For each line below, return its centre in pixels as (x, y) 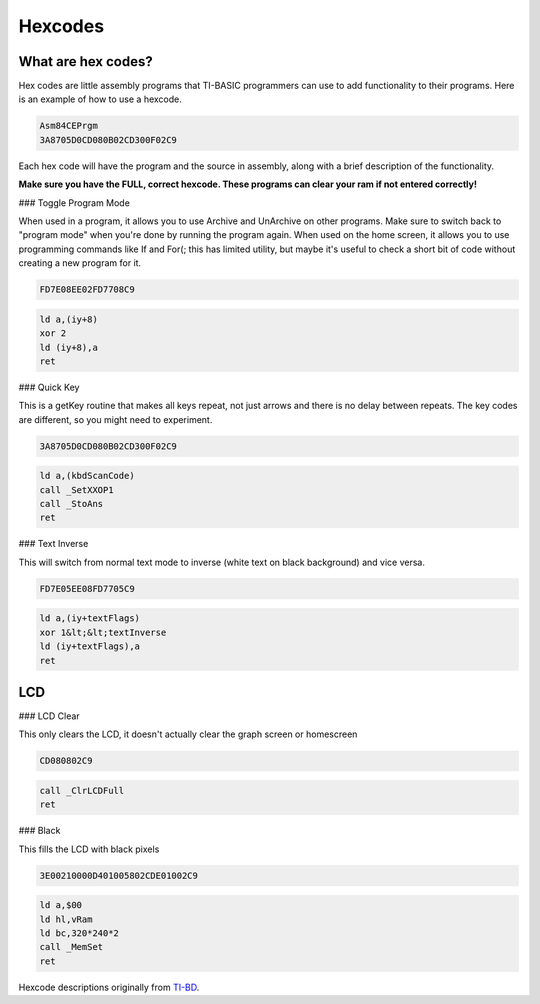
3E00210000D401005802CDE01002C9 (119, 875)
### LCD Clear (49, 716)
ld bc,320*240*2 (79, 933)
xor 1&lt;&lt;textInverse (103, 632)
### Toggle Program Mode (74, 202)
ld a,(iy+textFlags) (89, 618)
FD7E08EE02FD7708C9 (87, 289)
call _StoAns (71, 503)
